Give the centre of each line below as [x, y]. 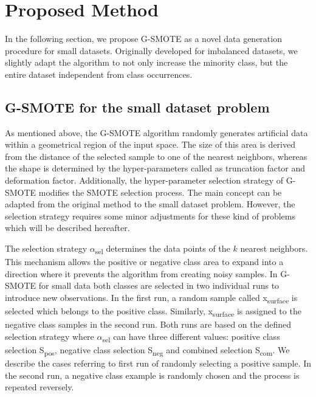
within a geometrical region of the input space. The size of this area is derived [150, 144]
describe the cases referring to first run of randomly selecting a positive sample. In [158, 363]
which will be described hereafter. [67, 228]
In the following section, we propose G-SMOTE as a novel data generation [143, 39]
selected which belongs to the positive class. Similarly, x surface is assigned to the [153, 312]
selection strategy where [50, 336]
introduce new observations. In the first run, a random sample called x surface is [151, 298]
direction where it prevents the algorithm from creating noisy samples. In [141, 273]
